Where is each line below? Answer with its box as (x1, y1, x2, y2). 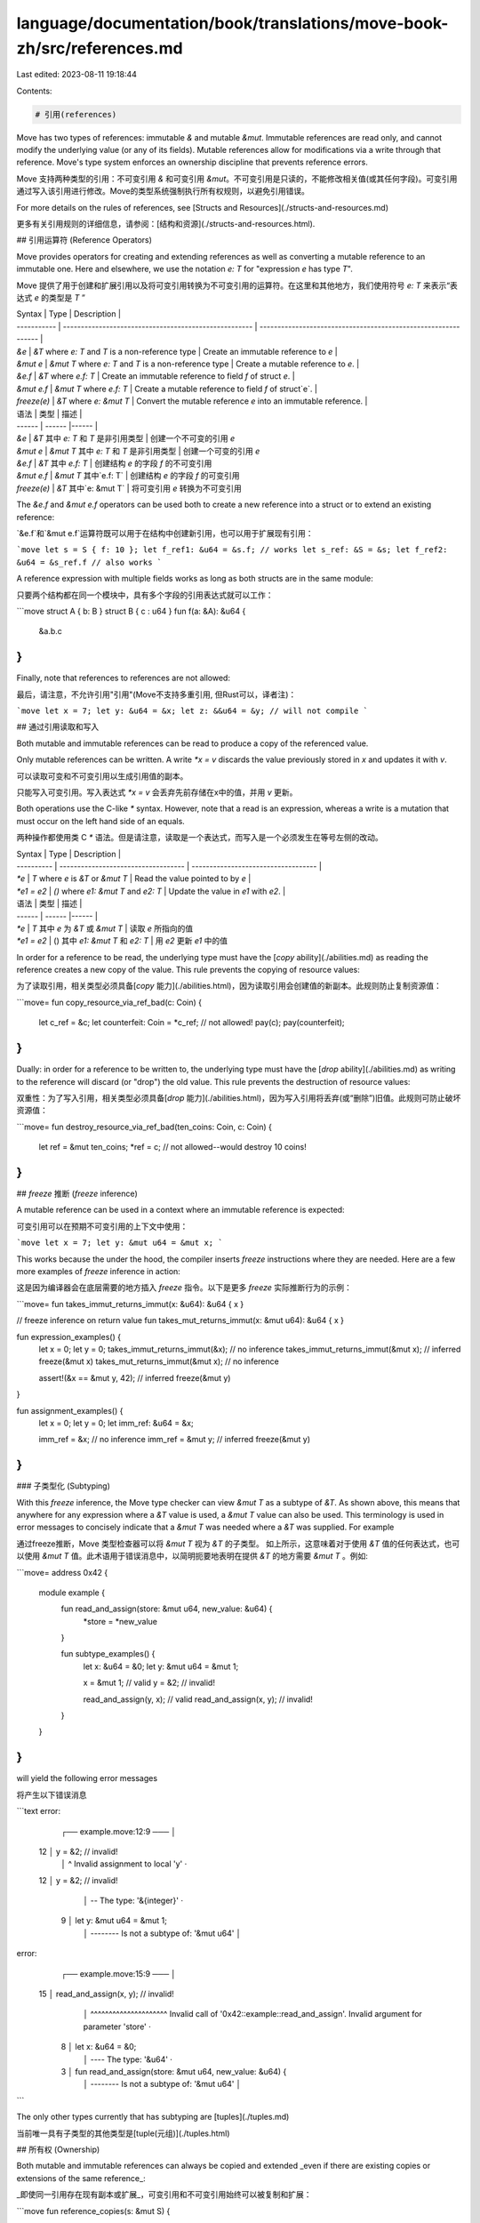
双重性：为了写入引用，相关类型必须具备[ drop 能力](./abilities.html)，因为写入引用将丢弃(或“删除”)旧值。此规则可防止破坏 (16, 1092, 461, 1103)
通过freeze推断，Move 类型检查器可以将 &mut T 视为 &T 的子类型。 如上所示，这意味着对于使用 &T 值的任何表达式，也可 (16, 1538, 460, 1549)
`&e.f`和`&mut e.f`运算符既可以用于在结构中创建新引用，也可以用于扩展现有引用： (16, 528, 314, 539)
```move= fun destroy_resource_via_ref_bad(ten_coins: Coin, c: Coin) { (16, 1121, 273, 1132)
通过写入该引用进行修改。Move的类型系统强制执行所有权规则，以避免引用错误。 (16, 186, 310, 197)
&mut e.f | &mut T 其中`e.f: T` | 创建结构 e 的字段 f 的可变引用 (16, 470, 240, 481)
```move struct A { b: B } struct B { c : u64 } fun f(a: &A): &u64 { (16, 606, 246, 616)
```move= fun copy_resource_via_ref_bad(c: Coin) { (16, 997, 202, 1007)
